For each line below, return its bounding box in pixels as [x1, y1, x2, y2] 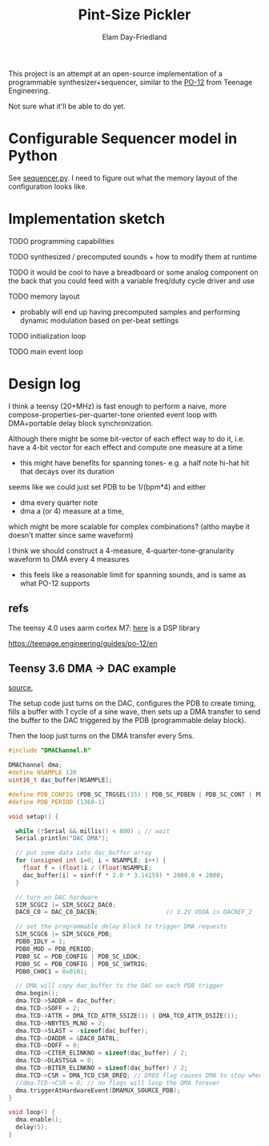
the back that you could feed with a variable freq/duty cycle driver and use [8, 275, 255, 286]
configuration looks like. [8, 181, 88, 191]
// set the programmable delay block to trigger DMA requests [15, 923, 227, 931]
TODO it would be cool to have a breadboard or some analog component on [8, 267, 259, 277]
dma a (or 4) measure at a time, [19, 506, 124, 515]
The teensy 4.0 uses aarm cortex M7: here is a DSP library [8, 623, 200, 632]
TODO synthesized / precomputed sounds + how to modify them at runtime [8, 251, 258, 262]
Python [8, 147, 58, 165]
